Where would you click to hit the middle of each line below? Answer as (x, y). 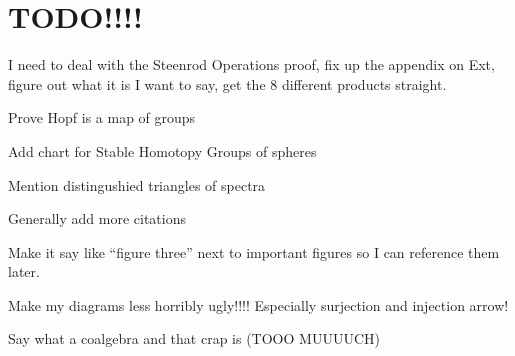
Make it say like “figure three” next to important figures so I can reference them (254, 251)
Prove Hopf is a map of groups (102, 117)
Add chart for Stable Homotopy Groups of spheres (162, 150)
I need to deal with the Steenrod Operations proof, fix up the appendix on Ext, (251, 64)
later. (24, 271)
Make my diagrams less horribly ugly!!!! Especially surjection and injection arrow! (258, 304)
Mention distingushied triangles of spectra (137, 184)
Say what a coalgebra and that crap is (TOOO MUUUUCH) (194, 338)
